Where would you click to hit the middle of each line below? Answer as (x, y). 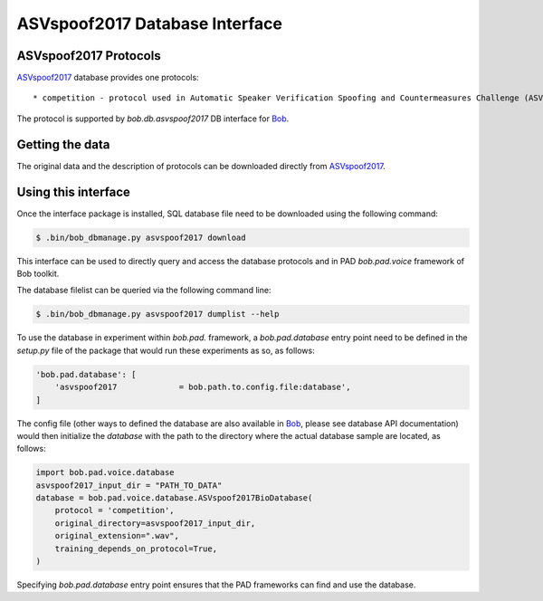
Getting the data (63, 144)
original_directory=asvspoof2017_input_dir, (155, 523)
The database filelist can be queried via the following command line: (144, 291)
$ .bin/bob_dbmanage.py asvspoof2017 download (141, 237)
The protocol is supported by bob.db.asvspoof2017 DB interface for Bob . (153, 119)
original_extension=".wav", (117, 536)
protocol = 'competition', (115, 510)
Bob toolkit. (38, 274)
